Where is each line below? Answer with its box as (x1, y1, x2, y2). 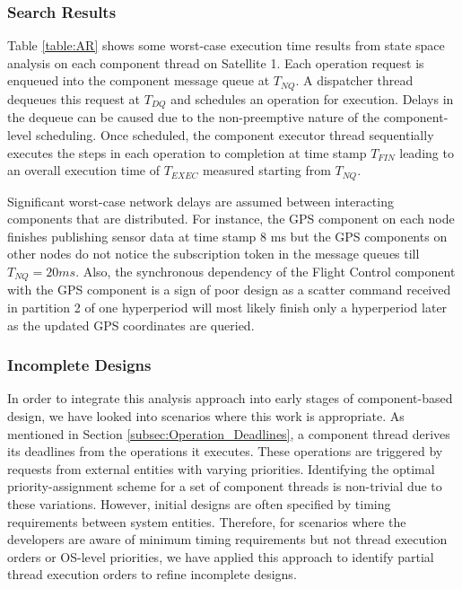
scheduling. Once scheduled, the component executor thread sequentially (35, 125, 434, 144)
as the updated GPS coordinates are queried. (7, 315, 255, 334)
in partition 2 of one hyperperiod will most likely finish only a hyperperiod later (7, 297, 448, 316)
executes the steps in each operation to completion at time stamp (7, 143, 367, 162)
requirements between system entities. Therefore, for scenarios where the (7, 512, 406, 531)
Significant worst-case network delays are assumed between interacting (7, 191, 394, 210)
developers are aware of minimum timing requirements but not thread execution (7, 530, 448, 549)
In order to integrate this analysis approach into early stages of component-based (7, 389, 453, 408)
